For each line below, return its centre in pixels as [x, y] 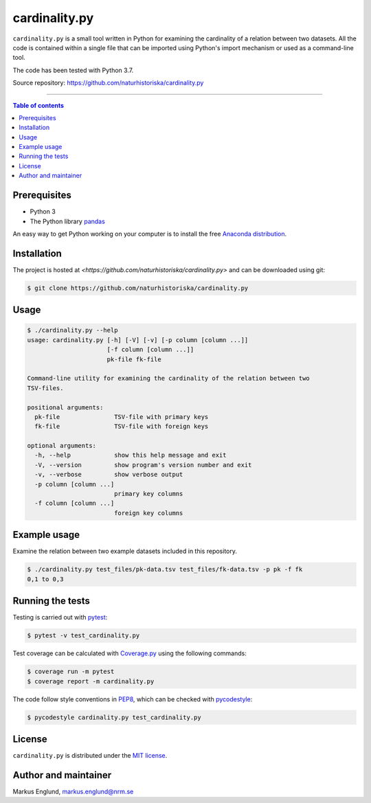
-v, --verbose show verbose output [109, 475]
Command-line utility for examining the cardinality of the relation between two [169, 378]
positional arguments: [65, 407]
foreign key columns [148, 513]
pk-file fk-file [134, 359]
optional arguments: [61, 446]
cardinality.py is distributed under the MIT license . [90, 756]
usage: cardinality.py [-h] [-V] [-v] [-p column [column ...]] [138, 340]
